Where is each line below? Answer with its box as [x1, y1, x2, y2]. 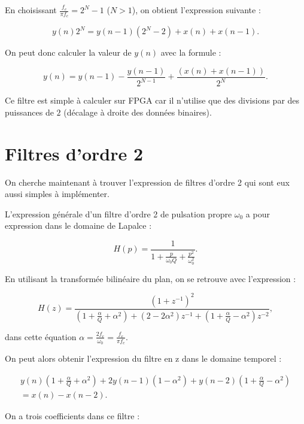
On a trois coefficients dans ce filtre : [5, 409, 140, 422]
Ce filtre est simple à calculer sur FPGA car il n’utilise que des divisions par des [5, 94, 300, 107]
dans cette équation [5, 330, 77, 343]
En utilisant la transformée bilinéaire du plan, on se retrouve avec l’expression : [5, 272, 296, 284]
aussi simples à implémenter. [5, 187, 110, 200]
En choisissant [5, 4, 57, 16]
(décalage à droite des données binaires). [63, 105, 212, 118]
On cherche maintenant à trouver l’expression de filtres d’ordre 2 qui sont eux [5, 175, 290, 188]
